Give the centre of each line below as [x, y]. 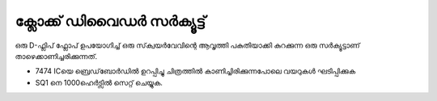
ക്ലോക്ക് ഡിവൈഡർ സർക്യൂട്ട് [110, 21]
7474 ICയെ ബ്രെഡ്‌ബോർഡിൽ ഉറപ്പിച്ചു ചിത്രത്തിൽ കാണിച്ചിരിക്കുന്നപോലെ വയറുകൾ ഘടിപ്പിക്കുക [195, 71]
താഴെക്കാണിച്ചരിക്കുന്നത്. [56, 56]
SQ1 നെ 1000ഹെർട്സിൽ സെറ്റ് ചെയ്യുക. [99, 82]
